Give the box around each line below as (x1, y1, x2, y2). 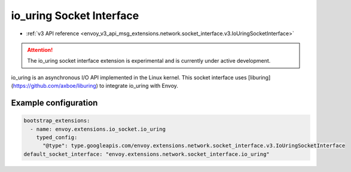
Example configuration (11, 97, 98, 107)
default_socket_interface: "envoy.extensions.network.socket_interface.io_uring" (23, 150, 270, 158)
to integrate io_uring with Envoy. (99, 82, 179, 90)
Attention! (27, 46, 53, 53)
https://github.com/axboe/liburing (13, 82, 97, 90)
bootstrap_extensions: (23, 117, 90, 124)
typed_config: (36, 134, 78, 140)
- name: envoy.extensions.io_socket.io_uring (30, 125, 166, 133)
